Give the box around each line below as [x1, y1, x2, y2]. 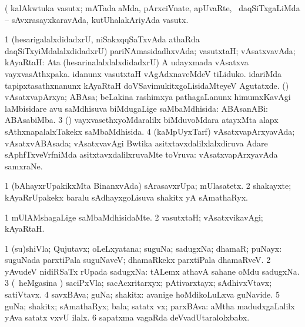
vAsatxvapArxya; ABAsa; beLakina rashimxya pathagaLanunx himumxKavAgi [5, 91, 291, 103]
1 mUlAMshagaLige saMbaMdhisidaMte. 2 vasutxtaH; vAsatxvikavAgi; [5, 211, 263, 223]
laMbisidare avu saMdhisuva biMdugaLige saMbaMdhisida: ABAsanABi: [5, 102, 268, 114]
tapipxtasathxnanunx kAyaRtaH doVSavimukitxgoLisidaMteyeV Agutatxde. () [5, 79, 289, 91]
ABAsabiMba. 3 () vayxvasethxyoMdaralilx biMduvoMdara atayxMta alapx [5, 114, 279, 126]
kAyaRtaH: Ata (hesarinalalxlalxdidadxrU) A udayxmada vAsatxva [5, 56, 249, 68]
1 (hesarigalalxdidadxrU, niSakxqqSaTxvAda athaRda [5, 33, 200, 45]
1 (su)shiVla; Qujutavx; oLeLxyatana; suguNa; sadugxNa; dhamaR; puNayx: [5, 242, 282, 254]
